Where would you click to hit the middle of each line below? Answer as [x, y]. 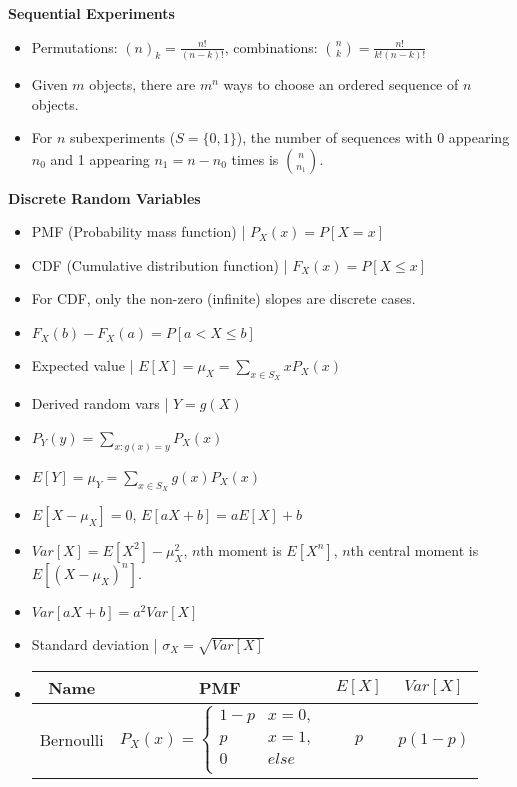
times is [255, 158]
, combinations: [271, 46]
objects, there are [142, 83]
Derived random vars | [100, 403]
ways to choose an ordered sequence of [341, 83]
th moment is [241, 549]
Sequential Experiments [91, 13]
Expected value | [82, 365]
